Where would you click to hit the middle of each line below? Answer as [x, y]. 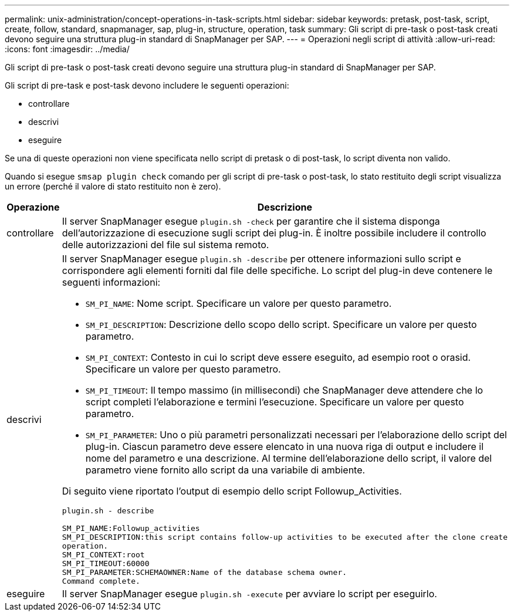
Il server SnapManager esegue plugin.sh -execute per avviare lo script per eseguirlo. [249, 594]
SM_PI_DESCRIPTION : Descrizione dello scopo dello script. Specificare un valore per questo [281, 324]
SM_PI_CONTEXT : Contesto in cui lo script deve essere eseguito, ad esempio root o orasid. [278, 357]
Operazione [33, 207]
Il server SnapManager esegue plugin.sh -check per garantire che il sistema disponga [251, 221]
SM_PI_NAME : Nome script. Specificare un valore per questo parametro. [239, 303]
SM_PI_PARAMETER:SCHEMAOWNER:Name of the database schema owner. [204, 572]
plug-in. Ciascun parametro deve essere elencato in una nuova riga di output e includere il [285, 446]
